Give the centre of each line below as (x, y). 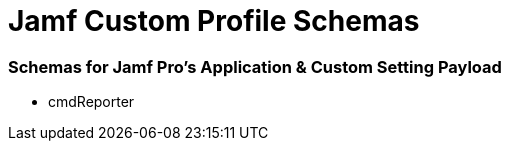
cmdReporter (91, 102)
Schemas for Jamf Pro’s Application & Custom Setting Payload (255, 66)
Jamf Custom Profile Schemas (214, 21)
